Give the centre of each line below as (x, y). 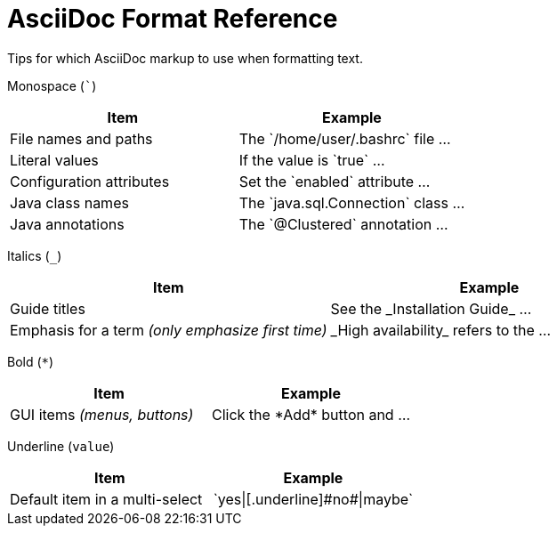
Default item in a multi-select (106, 499)
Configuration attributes (90, 181)
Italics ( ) (35, 255)
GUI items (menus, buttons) (102, 414)
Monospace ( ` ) (52, 85)
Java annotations (67, 224)
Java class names (69, 202)
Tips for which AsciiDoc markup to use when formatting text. (185, 58)
